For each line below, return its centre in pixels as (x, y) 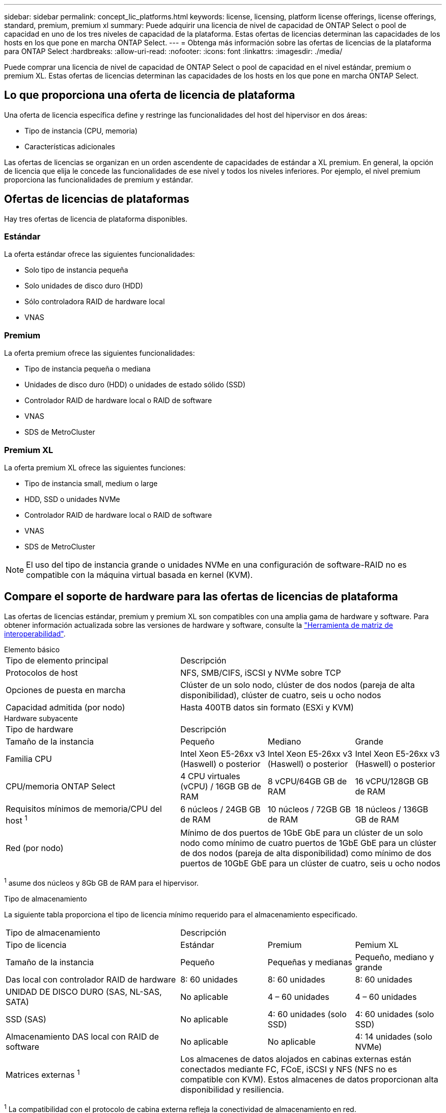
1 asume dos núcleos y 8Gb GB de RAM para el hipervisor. (102, 882)
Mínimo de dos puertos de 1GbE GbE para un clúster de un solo (302, 833)
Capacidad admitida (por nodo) (65, 707)
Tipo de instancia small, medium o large (91, 483)
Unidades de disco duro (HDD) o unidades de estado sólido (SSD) (135, 385)
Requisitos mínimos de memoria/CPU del (84, 809)
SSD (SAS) (26, 1019)
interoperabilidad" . (35, 633)
